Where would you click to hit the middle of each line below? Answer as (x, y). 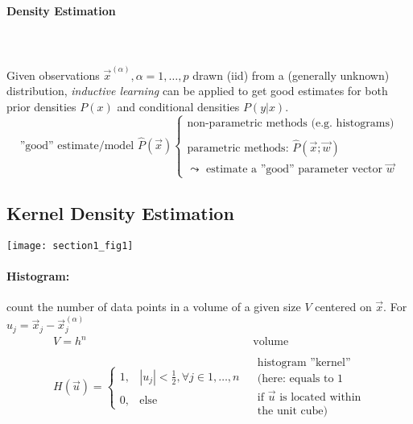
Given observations (53, 75)
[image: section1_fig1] (70, 245)
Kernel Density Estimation (120, 212)
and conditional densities (178, 106)
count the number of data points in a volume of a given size (154, 307)
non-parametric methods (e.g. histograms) (291, 123)
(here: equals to (295, 378)
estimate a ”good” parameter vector (295, 170)
